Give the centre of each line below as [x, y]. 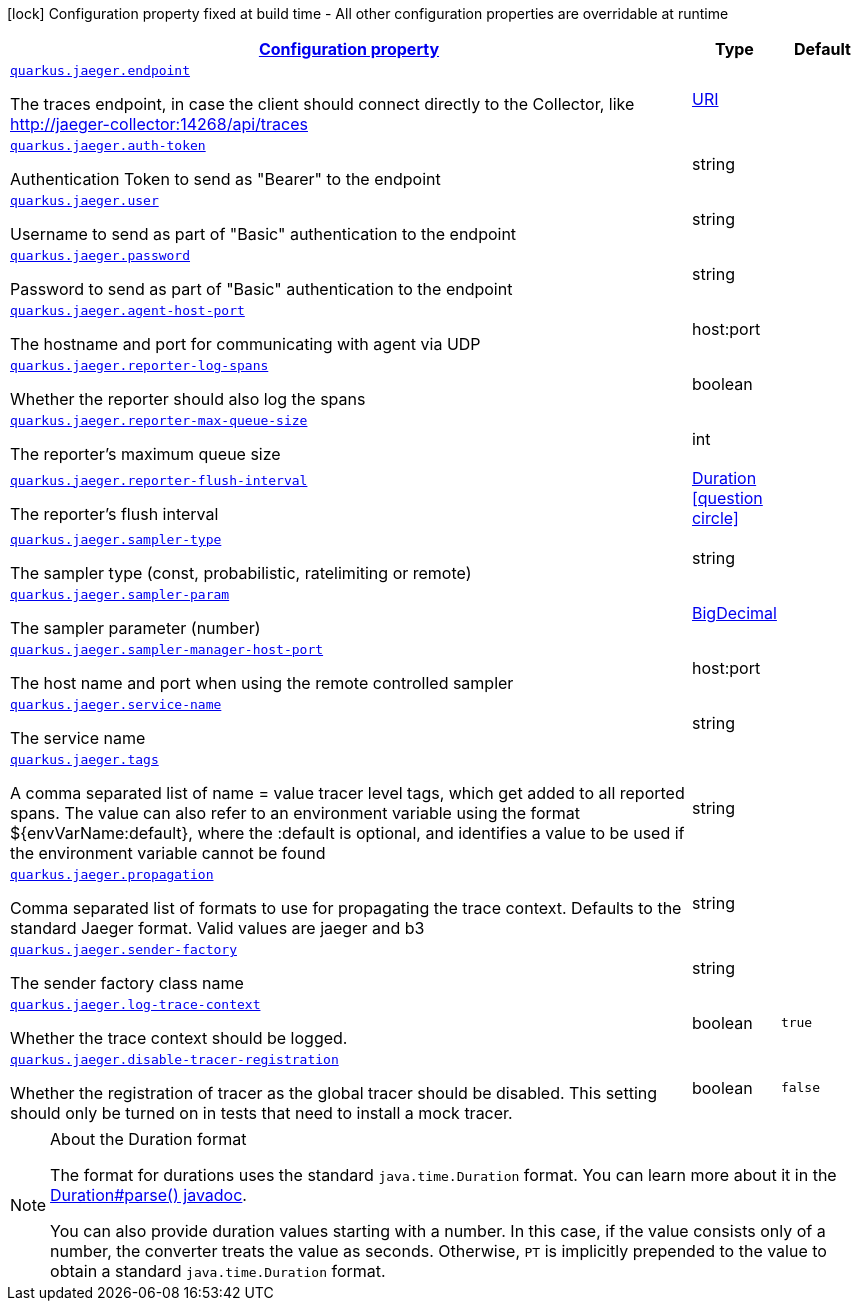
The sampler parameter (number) [135, 628]
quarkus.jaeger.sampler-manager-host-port [167, 649]
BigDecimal [734, 612]
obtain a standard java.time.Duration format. [218, 1271]
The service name [78, 738]
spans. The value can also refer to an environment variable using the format [295, 813]
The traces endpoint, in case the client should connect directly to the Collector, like [322, 104]
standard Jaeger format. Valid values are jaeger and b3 [217, 928]
